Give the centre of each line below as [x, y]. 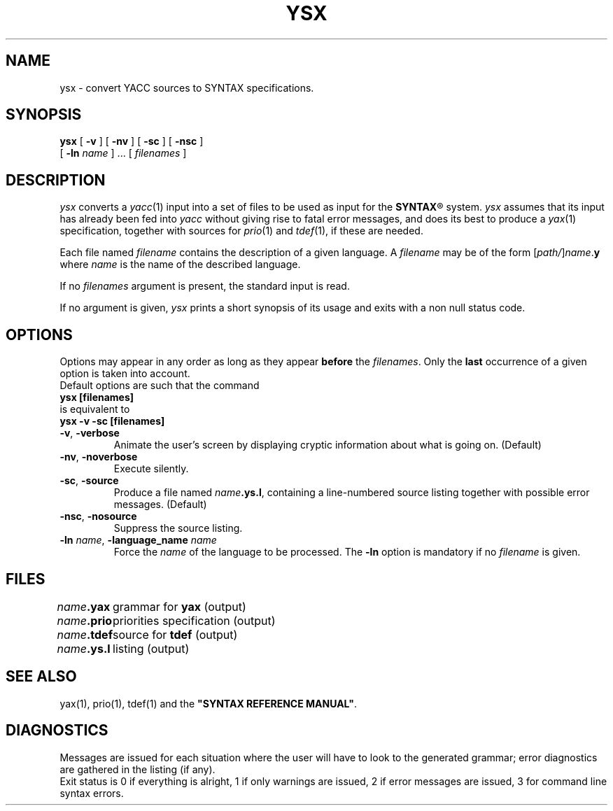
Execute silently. [151, 469]
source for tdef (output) [175, 634]
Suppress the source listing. [178, 528]
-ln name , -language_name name [138, 540]
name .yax [84, 606]
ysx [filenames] [97, 397]
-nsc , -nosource [98, 516]
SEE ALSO [41, 677]
